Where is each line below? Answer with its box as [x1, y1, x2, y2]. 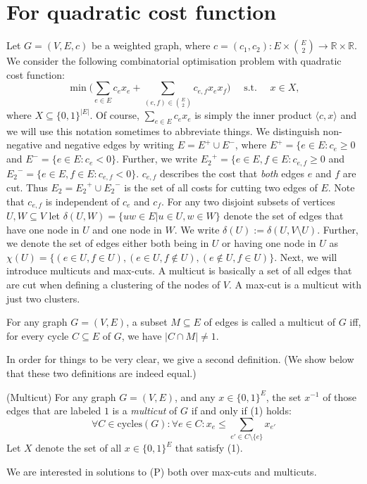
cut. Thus [6, 179, 48, 194]
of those [323, 389, 357, 404]
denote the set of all [35, 440, 122, 455]
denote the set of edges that [223, 208, 344, 223]
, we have [121, 328, 162, 343]
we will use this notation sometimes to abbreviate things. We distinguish [6, 123, 320, 138]
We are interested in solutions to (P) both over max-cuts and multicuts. [6, 464, 317, 478]
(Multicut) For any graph [6, 389, 116, 404]
